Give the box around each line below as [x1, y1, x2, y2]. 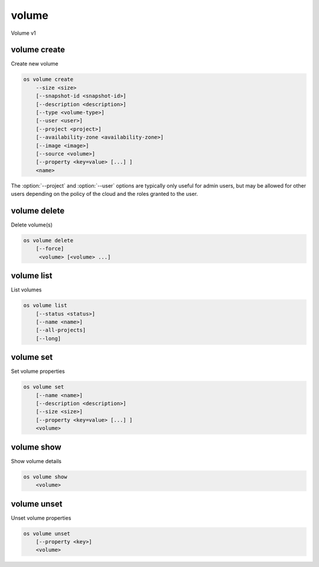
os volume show [23, 473, 67, 480]
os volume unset [23, 530, 71, 537]
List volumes [11, 286, 42, 293]
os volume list [23, 302, 67, 309]
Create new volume [11, 60, 58, 67]
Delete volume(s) [11, 221, 53, 228]
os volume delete [23, 237, 74, 244]
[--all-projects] [35, 327, 86, 333]
